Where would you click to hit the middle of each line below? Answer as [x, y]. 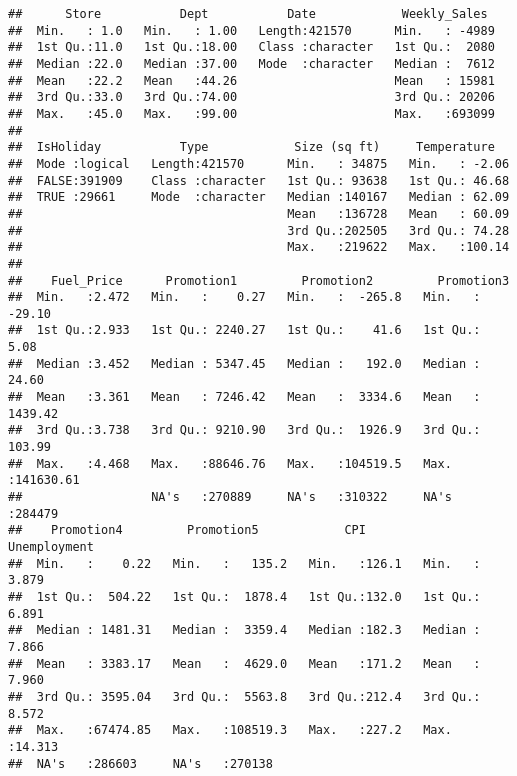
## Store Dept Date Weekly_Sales [248, 14]
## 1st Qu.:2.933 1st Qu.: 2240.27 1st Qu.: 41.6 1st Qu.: [244, 330]
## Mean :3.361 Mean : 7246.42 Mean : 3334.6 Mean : [244, 397]
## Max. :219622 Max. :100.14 [259, 247]
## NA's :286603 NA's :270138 [140, 763]
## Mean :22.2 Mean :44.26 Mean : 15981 [251, 80]
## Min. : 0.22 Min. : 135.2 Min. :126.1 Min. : [244, 563]
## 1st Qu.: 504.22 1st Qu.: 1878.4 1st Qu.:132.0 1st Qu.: [244, 596]
